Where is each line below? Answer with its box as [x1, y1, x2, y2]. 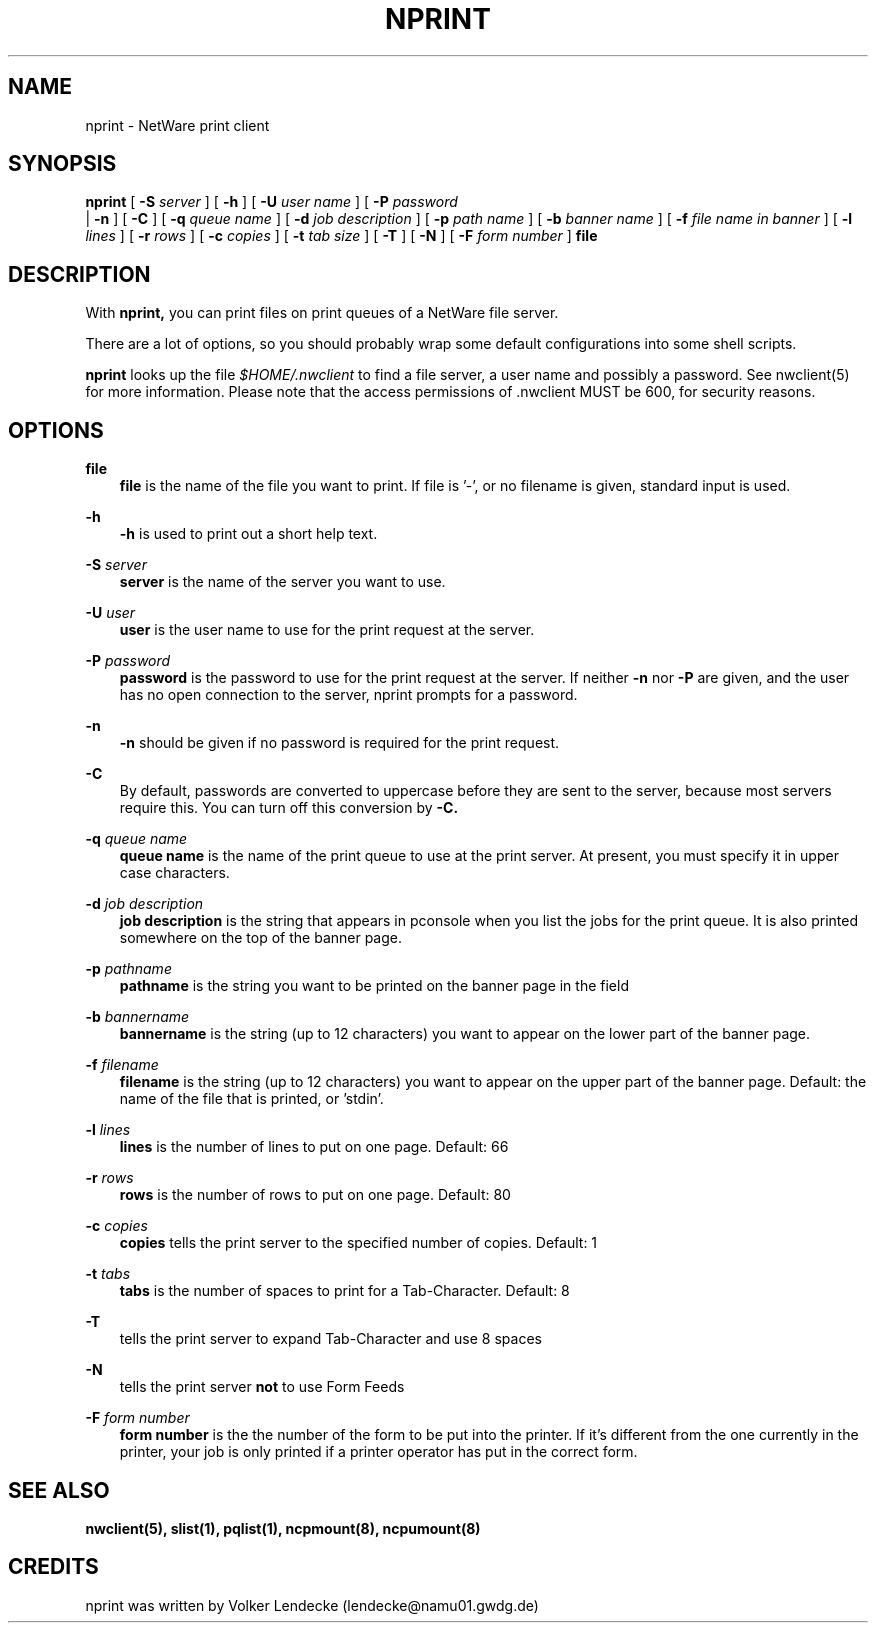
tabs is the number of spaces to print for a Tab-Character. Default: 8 [119, 1282, 570, 1300]
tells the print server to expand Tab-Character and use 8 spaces [119, 1330, 542, 1348]
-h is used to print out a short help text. [119, 525, 378, 543]
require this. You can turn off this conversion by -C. [119, 799, 459, 817]
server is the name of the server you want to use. [119, 573, 446, 591]
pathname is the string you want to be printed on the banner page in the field [119, 977, 629, 995]
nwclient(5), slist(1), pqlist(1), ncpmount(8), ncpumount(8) [85, 1519, 481, 1537]
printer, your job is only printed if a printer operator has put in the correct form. [119, 1443, 638, 1461]
